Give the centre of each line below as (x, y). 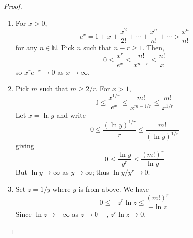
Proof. (13, 6)
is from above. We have (114, 188)
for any (26, 48)
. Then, (153, 48)
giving (25, 145)
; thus (101, 172)
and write (71, 114)
